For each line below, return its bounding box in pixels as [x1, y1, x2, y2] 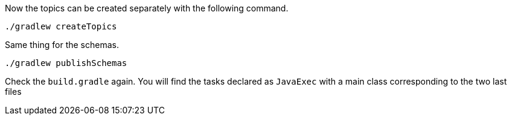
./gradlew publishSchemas [5, 58, 127, 68]
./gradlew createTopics [5, 22, 117, 31]
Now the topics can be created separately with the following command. [5, 3, 289, 13]
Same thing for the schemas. [5, 40, 119, 50]
